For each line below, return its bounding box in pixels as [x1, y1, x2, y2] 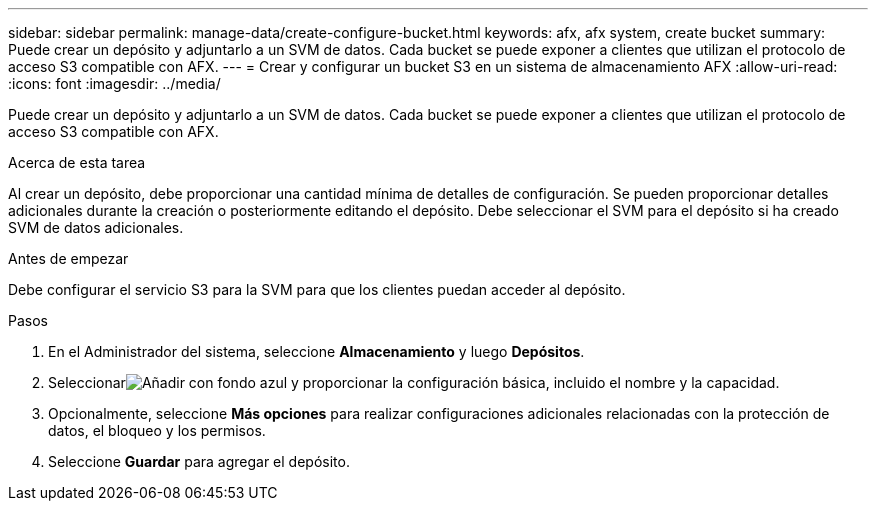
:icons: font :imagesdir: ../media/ [8, 75, 221, 92]
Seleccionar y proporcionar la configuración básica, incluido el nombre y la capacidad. [48, 374, 780, 391]
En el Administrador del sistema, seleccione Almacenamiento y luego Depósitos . [48, 343, 585, 360]
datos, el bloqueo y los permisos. [48, 422, 266, 439]
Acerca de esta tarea [8, 154, 146, 171]
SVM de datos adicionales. [8, 219, 184, 236]
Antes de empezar [8, 250, 129, 267]
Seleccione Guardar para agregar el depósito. [48, 453, 350, 470]
